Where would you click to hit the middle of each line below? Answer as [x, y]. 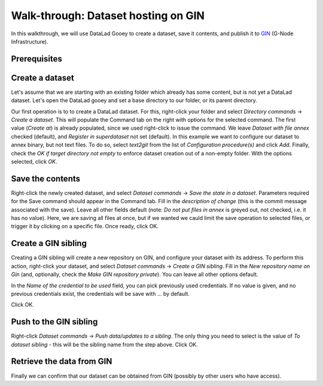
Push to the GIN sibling [54, 322]
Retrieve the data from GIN [62, 362]
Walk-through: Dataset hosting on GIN [108, 16]
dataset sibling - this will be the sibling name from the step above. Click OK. [105, 344]
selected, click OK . [34, 161]
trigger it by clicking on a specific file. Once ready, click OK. [85, 226]
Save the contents [46, 178]
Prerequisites [36, 59]
